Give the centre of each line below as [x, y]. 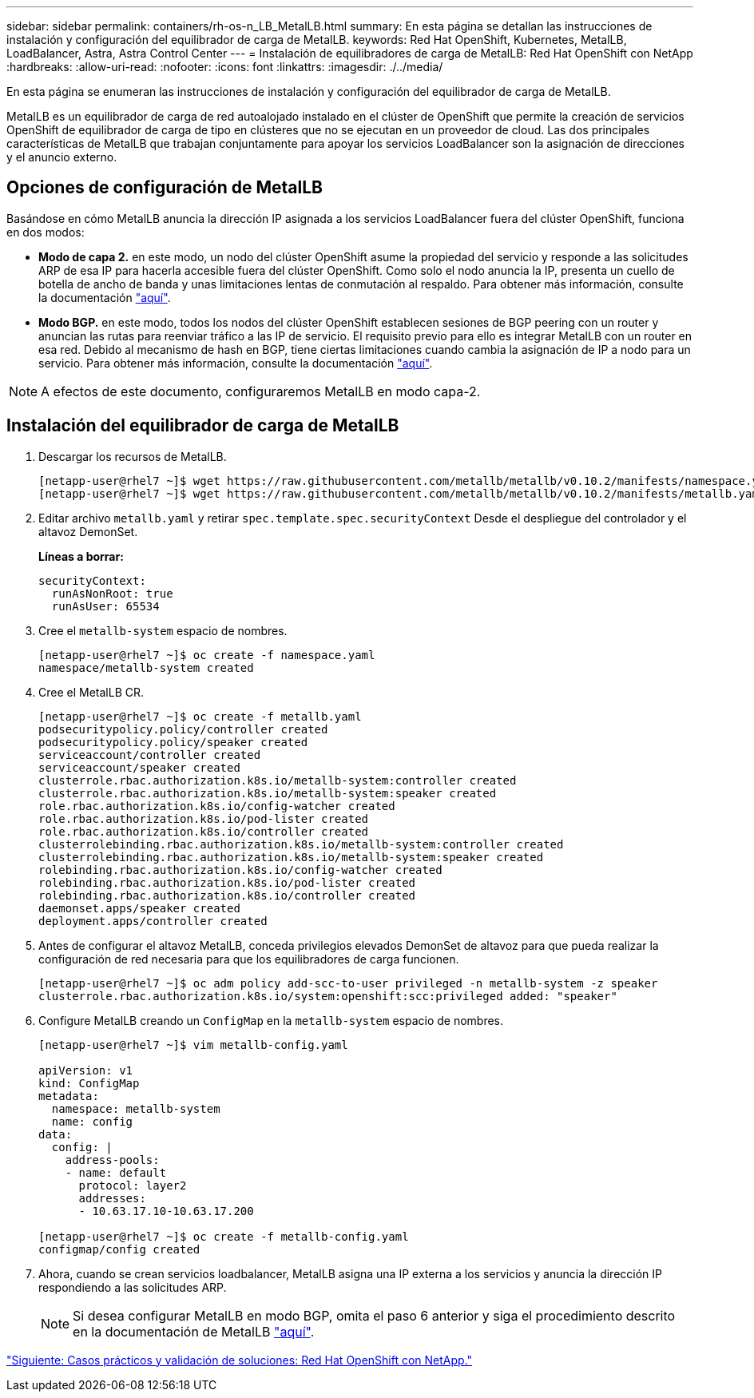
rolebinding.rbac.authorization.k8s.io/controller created [227, 895]
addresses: [112, 1198]
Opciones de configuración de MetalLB [165, 188]
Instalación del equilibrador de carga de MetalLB [203, 426]
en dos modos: [46, 232]
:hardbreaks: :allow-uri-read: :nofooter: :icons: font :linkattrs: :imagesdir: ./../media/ [225, 67]
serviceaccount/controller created [150, 755]
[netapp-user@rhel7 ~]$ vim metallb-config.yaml [193, 1045]
